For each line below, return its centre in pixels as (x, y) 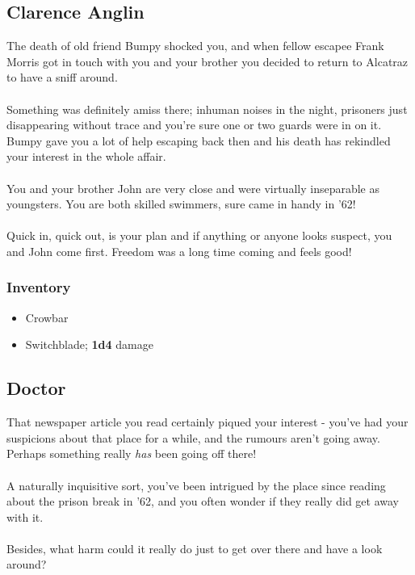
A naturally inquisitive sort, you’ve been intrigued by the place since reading (196, 485)
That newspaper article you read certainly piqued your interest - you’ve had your (207, 422)
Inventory (39, 287)
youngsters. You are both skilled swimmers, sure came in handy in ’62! (181, 204)
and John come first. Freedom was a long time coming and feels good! (179, 251)
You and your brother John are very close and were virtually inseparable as (193, 188)
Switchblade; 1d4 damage (89, 344)
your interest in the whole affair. (86, 156)
